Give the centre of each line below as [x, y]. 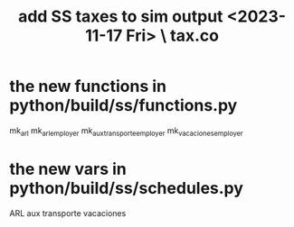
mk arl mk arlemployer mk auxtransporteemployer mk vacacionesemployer [126, 131]
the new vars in [68, 169]
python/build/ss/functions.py [123, 106]
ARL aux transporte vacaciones [68, 213]
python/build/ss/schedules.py [127, 188]
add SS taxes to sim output [120, 17]
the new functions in [88, 86]
